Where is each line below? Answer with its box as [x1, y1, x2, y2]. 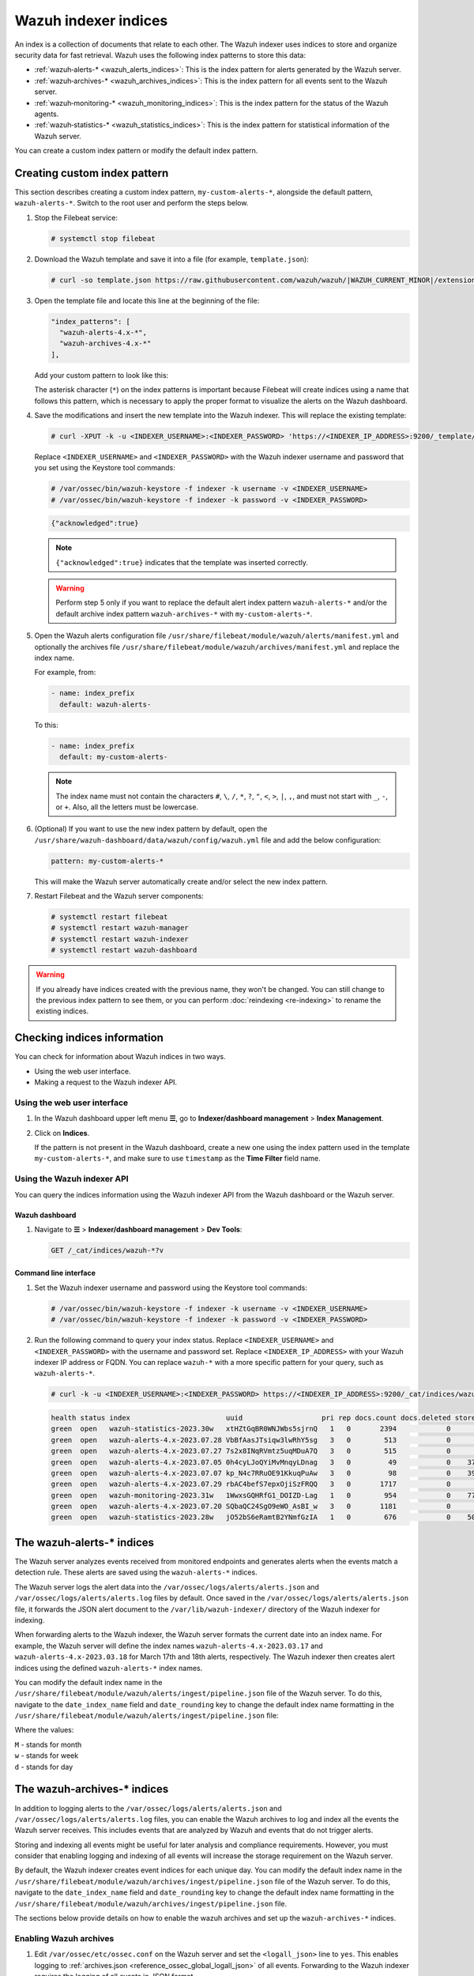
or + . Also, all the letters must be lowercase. [55, 802, 199, 812]
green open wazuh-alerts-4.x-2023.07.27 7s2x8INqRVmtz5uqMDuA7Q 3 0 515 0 [51, 1446, 451, 1456]
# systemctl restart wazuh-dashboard [51, 945, 197, 955]
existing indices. [36, 1006, 89, 1016]
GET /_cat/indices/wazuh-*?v [51, 1246, 164, 1254]
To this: [34, 720, 58, 730]
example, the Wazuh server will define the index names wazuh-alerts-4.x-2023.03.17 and [14, 1641, 323, 1650]
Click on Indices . [34, 1128, 90, 1137]
